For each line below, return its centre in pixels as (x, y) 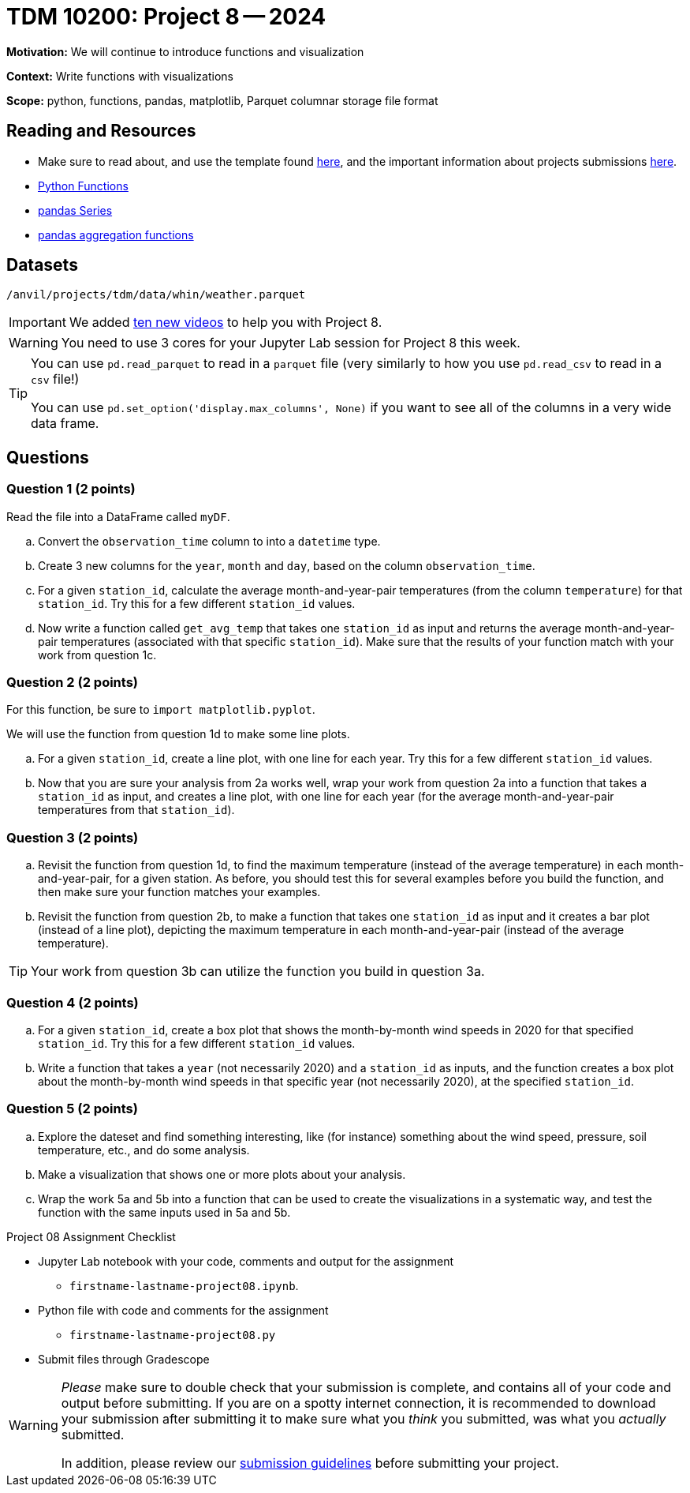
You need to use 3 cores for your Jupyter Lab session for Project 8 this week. (291, 343)
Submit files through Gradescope (124, 1359)
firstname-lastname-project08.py (173, 1335)
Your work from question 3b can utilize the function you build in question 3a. (258, 972)
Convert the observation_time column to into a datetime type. (209, 541)
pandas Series (75, 210)
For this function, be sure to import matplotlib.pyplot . (161, 710)
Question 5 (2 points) (72, 1109)
